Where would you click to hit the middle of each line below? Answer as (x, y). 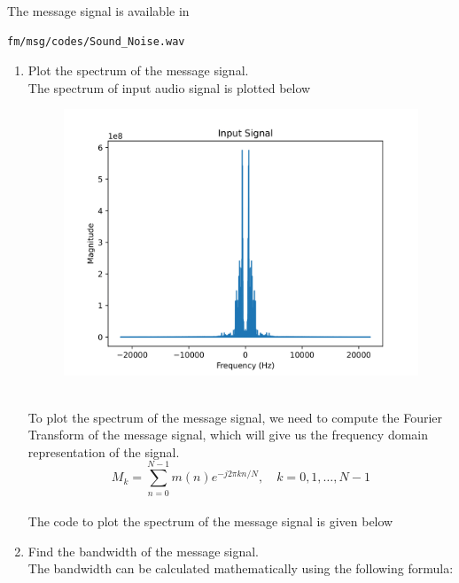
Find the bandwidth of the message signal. (144, 551)
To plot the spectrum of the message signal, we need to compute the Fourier (235, 417)
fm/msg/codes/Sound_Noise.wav (96, 41)
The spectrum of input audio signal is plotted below (169, 87)
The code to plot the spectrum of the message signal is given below (210, 521)
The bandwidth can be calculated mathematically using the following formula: (241, 568)
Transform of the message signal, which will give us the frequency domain (228, 435)
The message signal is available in (98, 11)
